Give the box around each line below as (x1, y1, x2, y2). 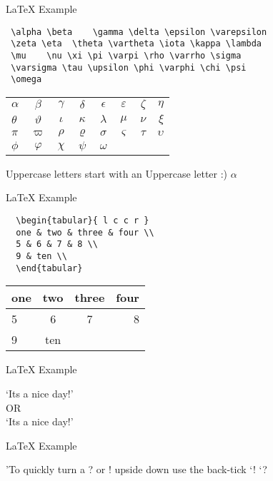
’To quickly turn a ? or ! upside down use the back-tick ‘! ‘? (6, 462, 267, 477)
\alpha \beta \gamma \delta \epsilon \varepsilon (11, 26, 267, 37)
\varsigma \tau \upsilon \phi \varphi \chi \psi (11, 62, 247, 73)
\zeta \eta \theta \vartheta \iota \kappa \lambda (11, 39, 262, 49)
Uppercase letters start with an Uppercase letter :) (6, 166, 228, 181)
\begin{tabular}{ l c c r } (16, 216, 149, 226)
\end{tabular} (16, 263, 83, 273)
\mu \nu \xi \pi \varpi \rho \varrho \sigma (11, 50, 242, 61)
